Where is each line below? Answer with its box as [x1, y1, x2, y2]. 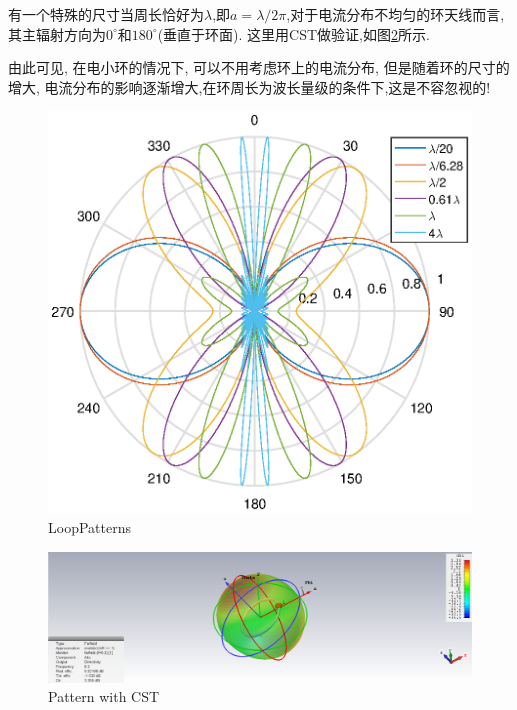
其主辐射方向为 [8, 23, 106, 44]
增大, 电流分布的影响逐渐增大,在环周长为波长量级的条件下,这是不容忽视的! [8, 76, 491, 97]
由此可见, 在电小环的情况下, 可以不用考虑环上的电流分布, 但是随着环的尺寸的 [8, 57, 510, 78]
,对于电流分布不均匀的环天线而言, [286, 4, 505, 24]
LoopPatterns [48, 516, 131, 537]
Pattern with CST [48, 686, 160, 707]
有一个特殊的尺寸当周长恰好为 [8, 4, 204, 24]
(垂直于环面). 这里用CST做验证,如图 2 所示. [157, 23, 430, 44]
